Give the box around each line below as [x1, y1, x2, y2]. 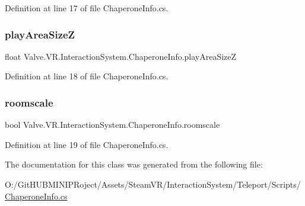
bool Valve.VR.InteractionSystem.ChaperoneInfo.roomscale [5, 118, 220, 131]
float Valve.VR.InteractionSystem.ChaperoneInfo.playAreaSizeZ [5, 50, 237, 62]
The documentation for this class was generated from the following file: [5, 158, 263, 170]
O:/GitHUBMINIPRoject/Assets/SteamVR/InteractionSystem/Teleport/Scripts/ [5, 178, 301, 190]
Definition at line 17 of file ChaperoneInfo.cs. [5, 2, 169, 14]
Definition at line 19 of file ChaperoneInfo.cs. [5, 138, 169, 150]
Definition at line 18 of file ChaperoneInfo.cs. [5, 70, 169, 82]
